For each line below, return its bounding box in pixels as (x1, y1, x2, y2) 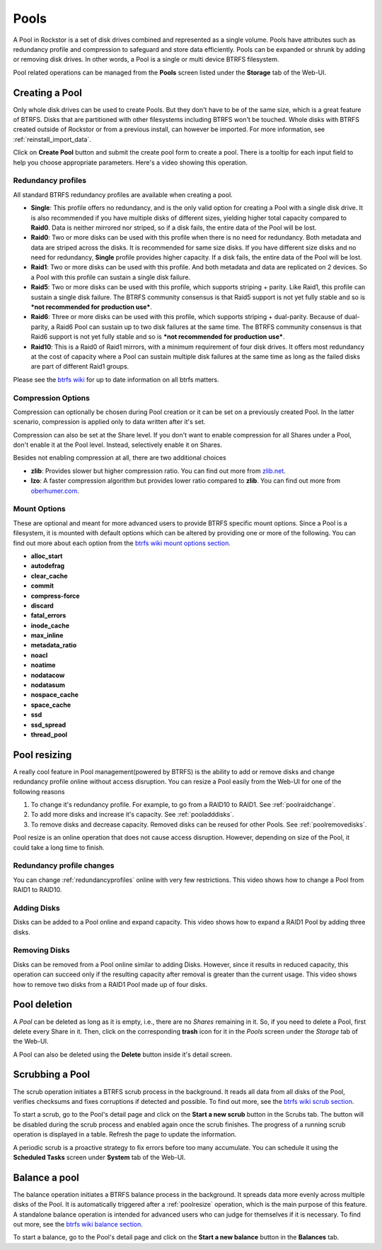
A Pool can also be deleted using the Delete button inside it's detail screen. (13, 1050, 233, 1059)
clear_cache (30, 571, 68, 580)
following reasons (13, 787, 65, 796)
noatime (30, 661, 56, 669)
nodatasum (30, 681, 65, 689)
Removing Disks (13, 945, 70, 955)
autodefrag (30, 562, 65, 570)
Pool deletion (13, 998, 73, 1010)
